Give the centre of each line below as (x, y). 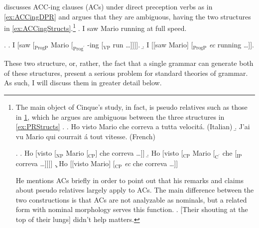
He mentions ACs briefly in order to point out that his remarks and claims (129, 180)
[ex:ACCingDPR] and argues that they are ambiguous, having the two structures (128, 16)
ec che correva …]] (151, 163)
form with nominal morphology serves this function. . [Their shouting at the (132, 209)
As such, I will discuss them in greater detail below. (83, 83)
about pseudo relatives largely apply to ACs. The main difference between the (135, 190)
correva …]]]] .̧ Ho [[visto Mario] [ (65, 163)
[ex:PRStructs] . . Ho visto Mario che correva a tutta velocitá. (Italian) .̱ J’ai (133, 126)
